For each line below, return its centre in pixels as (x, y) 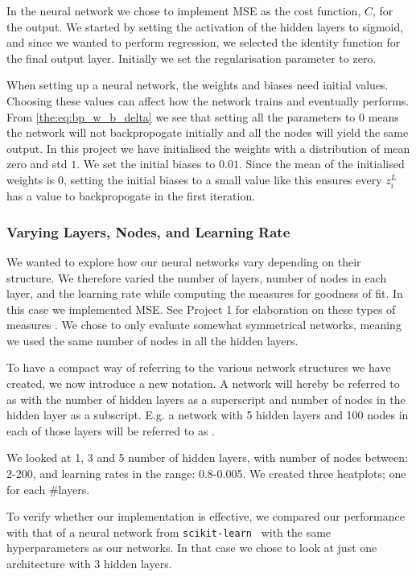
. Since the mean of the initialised (321, 164)
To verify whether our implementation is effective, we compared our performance (206, 516)
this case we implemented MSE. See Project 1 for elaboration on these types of (201, 309)
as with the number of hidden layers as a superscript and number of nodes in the (206, 399)
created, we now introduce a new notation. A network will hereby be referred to (203, 383)
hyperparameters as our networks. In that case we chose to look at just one (192, 548)
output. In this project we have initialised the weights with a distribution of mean (208, 148)
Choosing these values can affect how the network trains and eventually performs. (208, 100)
